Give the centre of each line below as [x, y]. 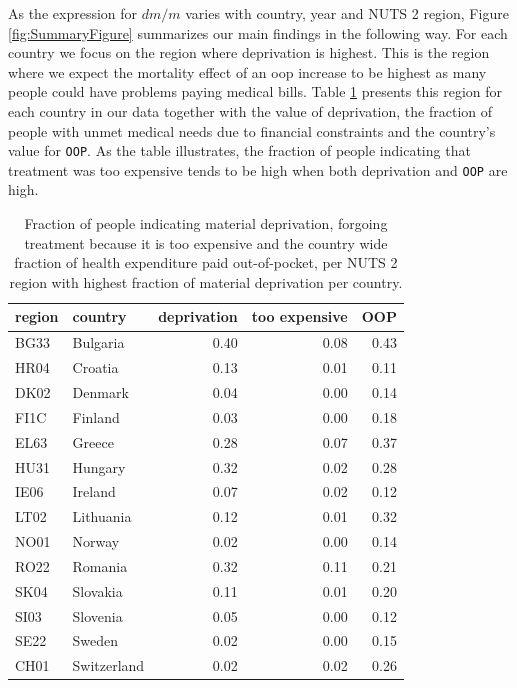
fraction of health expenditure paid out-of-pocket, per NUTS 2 [206, 262]
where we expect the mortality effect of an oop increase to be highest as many [247, 71]
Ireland [94, 491]
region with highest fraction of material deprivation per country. [206, 281]
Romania [100, 565]
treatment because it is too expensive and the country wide [206, 242]
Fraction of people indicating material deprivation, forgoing [206, 223]
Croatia [95, 367]
